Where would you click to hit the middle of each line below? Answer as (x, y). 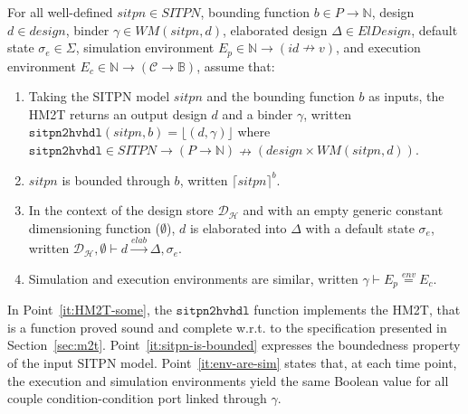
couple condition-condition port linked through (137, 398)
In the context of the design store (121, 210)
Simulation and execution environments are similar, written (193, 278)
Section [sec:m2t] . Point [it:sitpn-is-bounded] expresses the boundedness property (234, 345)
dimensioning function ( (94, 227)
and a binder (258, 113)
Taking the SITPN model (99, 96)
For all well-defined (60, 12)
